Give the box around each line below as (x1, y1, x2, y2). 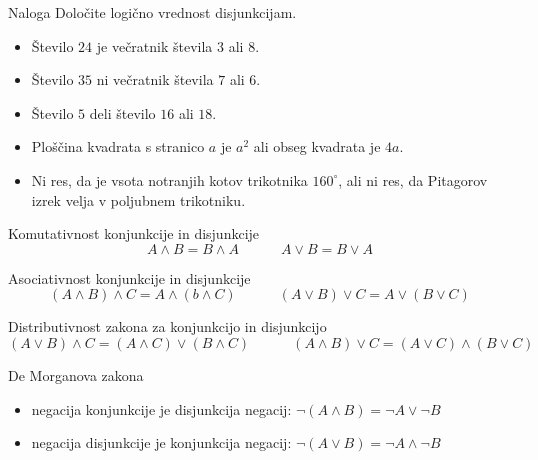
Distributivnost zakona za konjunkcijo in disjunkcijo (8, 316, 327, 337)
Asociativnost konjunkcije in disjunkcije (8, 267, 251, 288)
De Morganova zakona (8, 364, 144, 385)
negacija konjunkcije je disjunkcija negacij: (31, 398, 292, 419)
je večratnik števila (96, 35, 213, 56)
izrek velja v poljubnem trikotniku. (31, 189, 246, 210)
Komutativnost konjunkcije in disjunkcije (8, 223, 260, 244)
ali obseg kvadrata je (253, 136, 381, 157)
